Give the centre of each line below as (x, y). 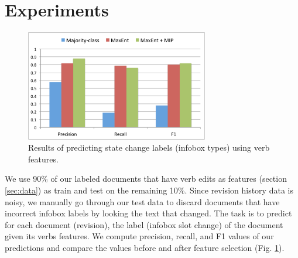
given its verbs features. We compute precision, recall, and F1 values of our (139, 236)
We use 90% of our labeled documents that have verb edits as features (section (146, 179)
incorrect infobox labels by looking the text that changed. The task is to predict (148, 213)
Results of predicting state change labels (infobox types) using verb (149, 147)
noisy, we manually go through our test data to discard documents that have (142, 201)
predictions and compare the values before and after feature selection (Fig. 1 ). (145, 247)
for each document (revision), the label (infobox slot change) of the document (144, 224)
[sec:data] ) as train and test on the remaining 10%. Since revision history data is (149, 190)
